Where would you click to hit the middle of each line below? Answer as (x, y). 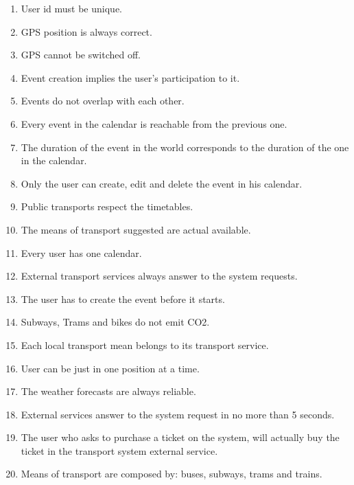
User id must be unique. (71, 8)
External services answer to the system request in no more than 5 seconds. (178, 414)
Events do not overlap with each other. (103, 101)
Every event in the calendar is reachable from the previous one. (154, 123)
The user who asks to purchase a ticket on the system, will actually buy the (180, 437)
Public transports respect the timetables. (107, 206)
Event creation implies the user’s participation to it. (130, 77)
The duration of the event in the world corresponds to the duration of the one (185, 147)
